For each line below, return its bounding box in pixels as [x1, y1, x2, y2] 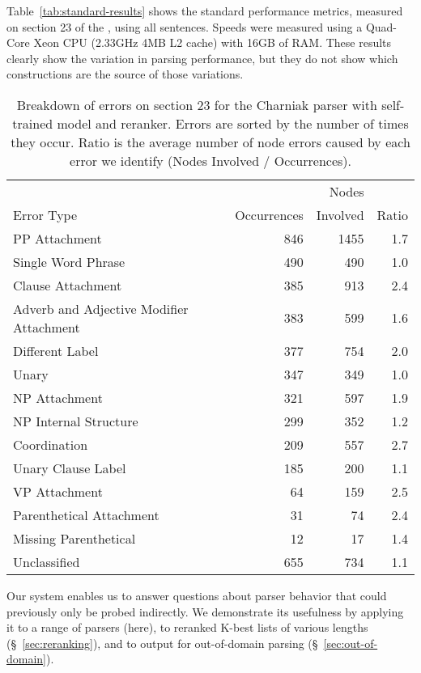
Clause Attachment [13, 275, 122, 294]
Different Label [13, 341, 99, 360]
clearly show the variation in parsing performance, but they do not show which [6, 49, 398, 66]
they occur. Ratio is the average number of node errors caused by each [11, 132, 410, 151]
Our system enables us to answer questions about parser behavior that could [6, 586, 387, 603]
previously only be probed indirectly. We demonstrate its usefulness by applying [6, 603, 404, 620]
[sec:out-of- [323, 634, 378, 651]
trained [12, 113, 53, 133]
